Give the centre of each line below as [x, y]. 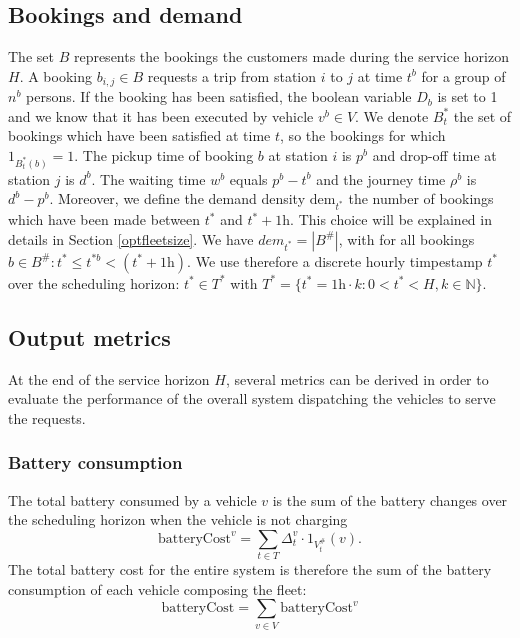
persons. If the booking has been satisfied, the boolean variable [219, 96]
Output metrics [89, 336]
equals [248, 178]
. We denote [392, 115]
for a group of [463, 75]
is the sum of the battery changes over [390, 499]
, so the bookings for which [363, 135]
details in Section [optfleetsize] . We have [131, 238]
